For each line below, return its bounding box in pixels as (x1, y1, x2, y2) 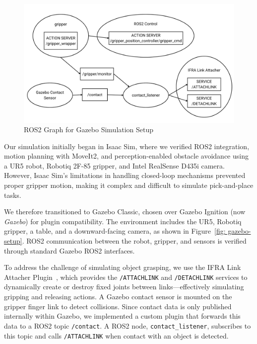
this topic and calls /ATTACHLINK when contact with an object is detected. (4, 330, 229, 341)
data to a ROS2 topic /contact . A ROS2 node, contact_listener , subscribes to (4, 320, 251, 331)
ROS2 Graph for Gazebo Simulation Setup (24, 124, 154, 135)
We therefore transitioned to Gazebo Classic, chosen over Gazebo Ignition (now (4, 206, 246, 217)
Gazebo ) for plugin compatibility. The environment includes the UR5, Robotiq (4, 216, 242, 226)
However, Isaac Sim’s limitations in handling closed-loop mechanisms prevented (4, 170, 246, 180)
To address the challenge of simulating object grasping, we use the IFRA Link (4, 262, 241, 272)
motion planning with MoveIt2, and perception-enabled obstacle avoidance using (4, 151, 249, 161)
